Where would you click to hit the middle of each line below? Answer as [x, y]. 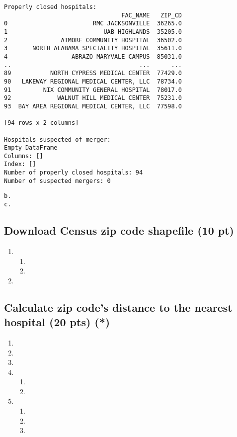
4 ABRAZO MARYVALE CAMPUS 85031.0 [93, 56]
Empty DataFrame [31, 148]
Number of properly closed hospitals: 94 [74, 173]
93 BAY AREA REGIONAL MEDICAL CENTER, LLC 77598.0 [93, 106]
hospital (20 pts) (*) [57, 322]
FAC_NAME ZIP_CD [152, 15]
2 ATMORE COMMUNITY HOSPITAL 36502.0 [93, 40]
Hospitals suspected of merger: [57, 139]
